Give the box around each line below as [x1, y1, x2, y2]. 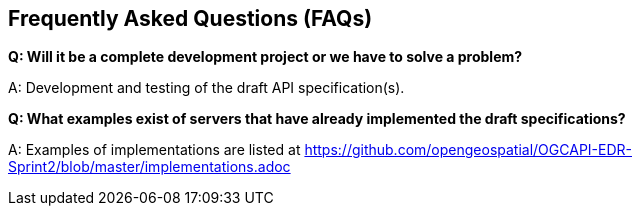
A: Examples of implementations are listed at [8, 141, 301, 159]
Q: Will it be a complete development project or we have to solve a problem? [8, 48, 523, 66]
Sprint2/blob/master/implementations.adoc [8, 158, 291, 176]
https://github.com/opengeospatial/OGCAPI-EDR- [304, 141, 632, 159]
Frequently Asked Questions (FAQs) [8, 6, 373, 31]
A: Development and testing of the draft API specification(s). [8, 79, 405, 97]
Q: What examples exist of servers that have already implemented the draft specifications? [8, 110, 626, 128]
